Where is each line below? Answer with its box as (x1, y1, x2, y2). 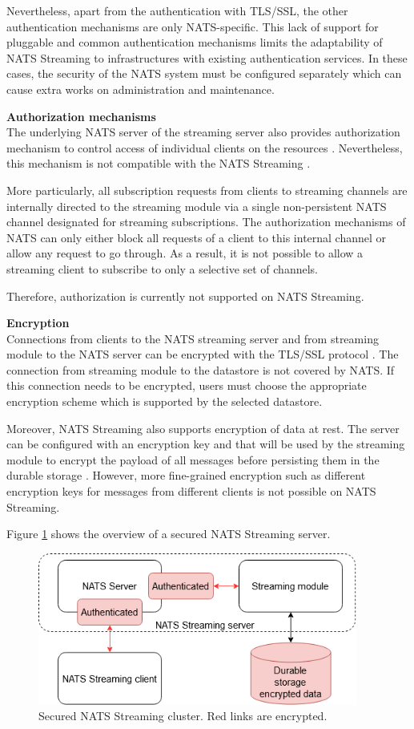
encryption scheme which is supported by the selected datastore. (6, 393, 323, 410)
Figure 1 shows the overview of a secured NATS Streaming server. (6, 525, 331, 542)
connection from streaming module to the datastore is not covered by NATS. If (6, 361, 395, 378)
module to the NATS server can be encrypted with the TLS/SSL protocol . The (6, 346, 399, 362)
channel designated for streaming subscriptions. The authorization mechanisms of (6, 213, 406, 230)
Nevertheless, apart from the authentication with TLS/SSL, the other (6, 2, 348, 18)
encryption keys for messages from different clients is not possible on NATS (6, 483, 376, 500)
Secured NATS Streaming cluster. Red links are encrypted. (38, 707, 328, 724)
